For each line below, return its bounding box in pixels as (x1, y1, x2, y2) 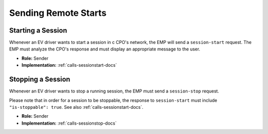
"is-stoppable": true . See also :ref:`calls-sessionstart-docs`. (9, 104, 143, 110)
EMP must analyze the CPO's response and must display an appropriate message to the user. (9, 46, 201, 52)
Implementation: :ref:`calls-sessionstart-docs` (21, 62, 117, 68)
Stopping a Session (9, 75, 70, 84)
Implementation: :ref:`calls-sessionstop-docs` (21, 120, 117, 126)
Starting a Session (9, 26, 67, 35)
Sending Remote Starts (9, 7, 107, 18)
